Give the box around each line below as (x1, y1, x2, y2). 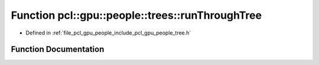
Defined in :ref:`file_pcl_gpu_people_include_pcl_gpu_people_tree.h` (25, 29, 191, 36)
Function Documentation (11, 45, 105, 54)
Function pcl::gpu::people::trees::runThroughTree (11, 9, 262, 22)
